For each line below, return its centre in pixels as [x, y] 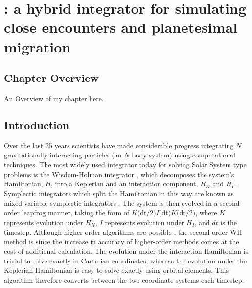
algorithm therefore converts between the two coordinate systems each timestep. [124, 280]
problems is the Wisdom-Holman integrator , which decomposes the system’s [119, 174]
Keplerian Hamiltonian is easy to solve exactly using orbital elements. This [116, 270]
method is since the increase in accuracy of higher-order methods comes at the [122, 241]
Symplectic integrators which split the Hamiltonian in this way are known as [119, 193]
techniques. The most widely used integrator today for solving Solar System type [125, 164]
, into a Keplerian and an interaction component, [125, 184]
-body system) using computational [182, 155]
